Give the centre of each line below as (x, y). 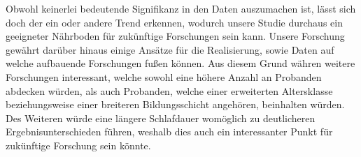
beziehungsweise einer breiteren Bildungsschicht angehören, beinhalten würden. (175, 104)
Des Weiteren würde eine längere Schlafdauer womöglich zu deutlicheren (161, 118)
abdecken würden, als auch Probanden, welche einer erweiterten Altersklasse (169, 90)
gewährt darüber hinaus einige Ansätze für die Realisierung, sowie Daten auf (170, 49)
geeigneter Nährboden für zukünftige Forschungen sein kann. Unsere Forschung (175, 36)
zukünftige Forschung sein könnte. (78, 145)
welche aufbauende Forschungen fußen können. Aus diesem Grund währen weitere (180, 63)
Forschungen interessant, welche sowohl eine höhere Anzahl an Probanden (164, 76)
